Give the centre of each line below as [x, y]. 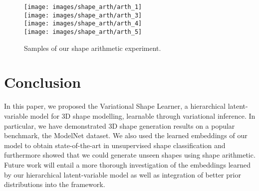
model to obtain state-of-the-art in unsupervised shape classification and [115, 145]
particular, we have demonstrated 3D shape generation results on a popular [120, 125]
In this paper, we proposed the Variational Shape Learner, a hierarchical [115, 106]
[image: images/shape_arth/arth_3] [83, 15]
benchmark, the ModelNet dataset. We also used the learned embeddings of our [126, 135]
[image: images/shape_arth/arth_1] [83, 7]
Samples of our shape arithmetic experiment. [93, 48]
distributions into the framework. [55, 184]
